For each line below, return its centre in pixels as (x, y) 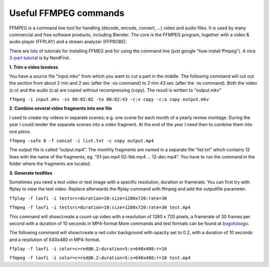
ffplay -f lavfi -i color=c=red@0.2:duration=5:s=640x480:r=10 (88, 249)
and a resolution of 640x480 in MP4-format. (55, 240)
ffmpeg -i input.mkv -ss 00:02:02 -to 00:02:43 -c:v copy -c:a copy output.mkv (109, 99)
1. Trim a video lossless (34, 67)
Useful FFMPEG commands (67, 13)
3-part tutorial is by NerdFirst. (40, 58)
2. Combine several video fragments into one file (61, 108)
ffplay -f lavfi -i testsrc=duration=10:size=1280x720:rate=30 (88, 198)
